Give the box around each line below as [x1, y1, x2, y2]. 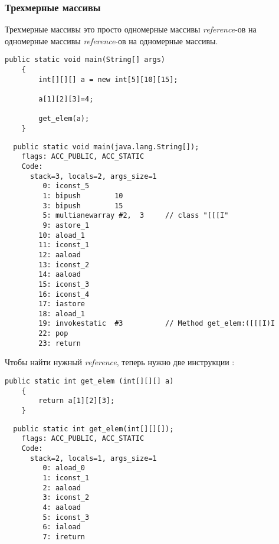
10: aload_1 [38, 231, 86, 240]
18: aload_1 [38, 309, 86, 318]
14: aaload [38, 270, 81, 279]
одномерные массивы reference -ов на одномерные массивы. [5, 34, 218, 47]
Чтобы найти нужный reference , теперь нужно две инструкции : [5, 356, 235, 368]
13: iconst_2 [38, 260, 90, 269]
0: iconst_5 [42, 182, 90, 191]
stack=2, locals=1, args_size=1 [29, 454, 157, 463]
